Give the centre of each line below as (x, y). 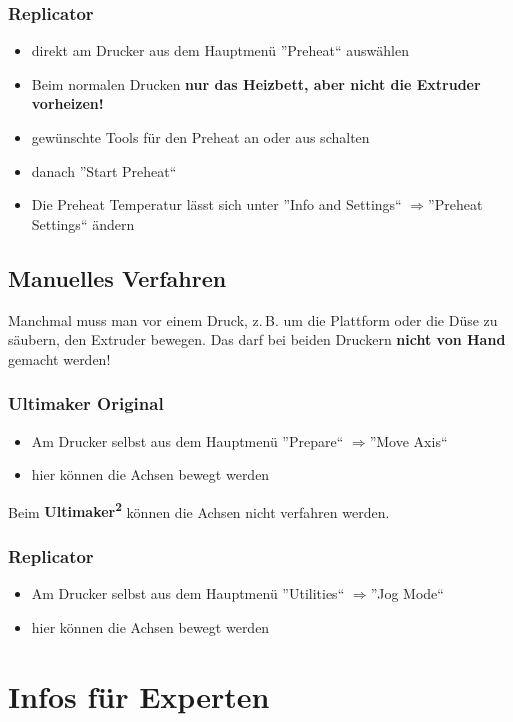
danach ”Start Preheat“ (104, 170)
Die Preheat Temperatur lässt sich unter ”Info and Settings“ (216, 204)
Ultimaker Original (86, 403)
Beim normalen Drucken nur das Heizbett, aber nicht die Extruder (256, 83)
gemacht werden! (59, 358)
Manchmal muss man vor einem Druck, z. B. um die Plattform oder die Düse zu (253, 319)
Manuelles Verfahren (117, 277)
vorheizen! (67, 103)
